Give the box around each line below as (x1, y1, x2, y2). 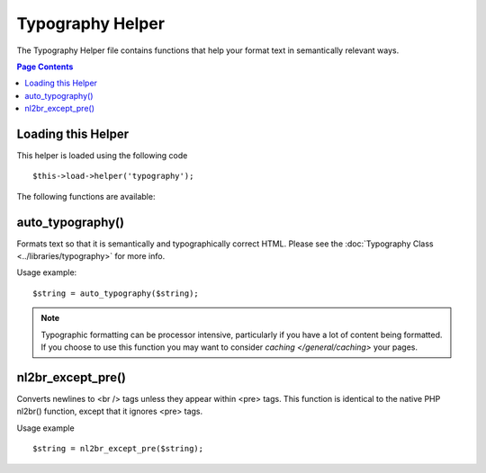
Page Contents (16, 61, 74, 72)
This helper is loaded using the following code (16, 150, 188, 161)
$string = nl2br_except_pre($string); (32, 443, 204, 454)
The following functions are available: (16, 191, 156, 201)
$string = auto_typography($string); (32, 288, 200, 299)
